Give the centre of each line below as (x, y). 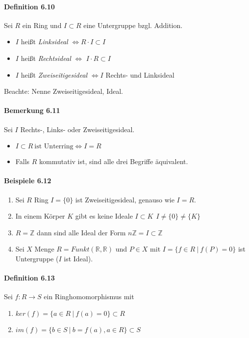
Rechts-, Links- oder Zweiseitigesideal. (77, 129)
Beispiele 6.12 (28, 181)
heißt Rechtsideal (46, 58)
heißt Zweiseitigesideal (54, 74)
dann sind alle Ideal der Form (81, 232)
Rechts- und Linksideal (140, 74)
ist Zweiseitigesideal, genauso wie (125, 199)
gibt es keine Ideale (104, 216)
